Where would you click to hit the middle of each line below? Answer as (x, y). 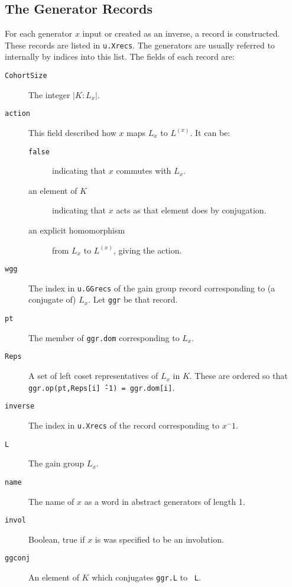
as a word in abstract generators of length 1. (165, 501)
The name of (51, 501)
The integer (49, 94)
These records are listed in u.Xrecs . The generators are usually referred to (140, 45)
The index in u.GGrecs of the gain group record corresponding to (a (152, 288)
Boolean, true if (57, 539)
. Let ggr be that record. (133, 299)
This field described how (72, 132)
